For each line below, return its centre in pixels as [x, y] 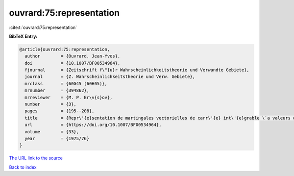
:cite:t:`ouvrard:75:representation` [43, 27]
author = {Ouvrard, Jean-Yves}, [73, 56]
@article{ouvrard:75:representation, [65, 49]
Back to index [23, 167]
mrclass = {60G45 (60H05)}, [66, 84]
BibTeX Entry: [23, 36]
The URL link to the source [36, 158]
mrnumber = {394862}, [57, 90]
